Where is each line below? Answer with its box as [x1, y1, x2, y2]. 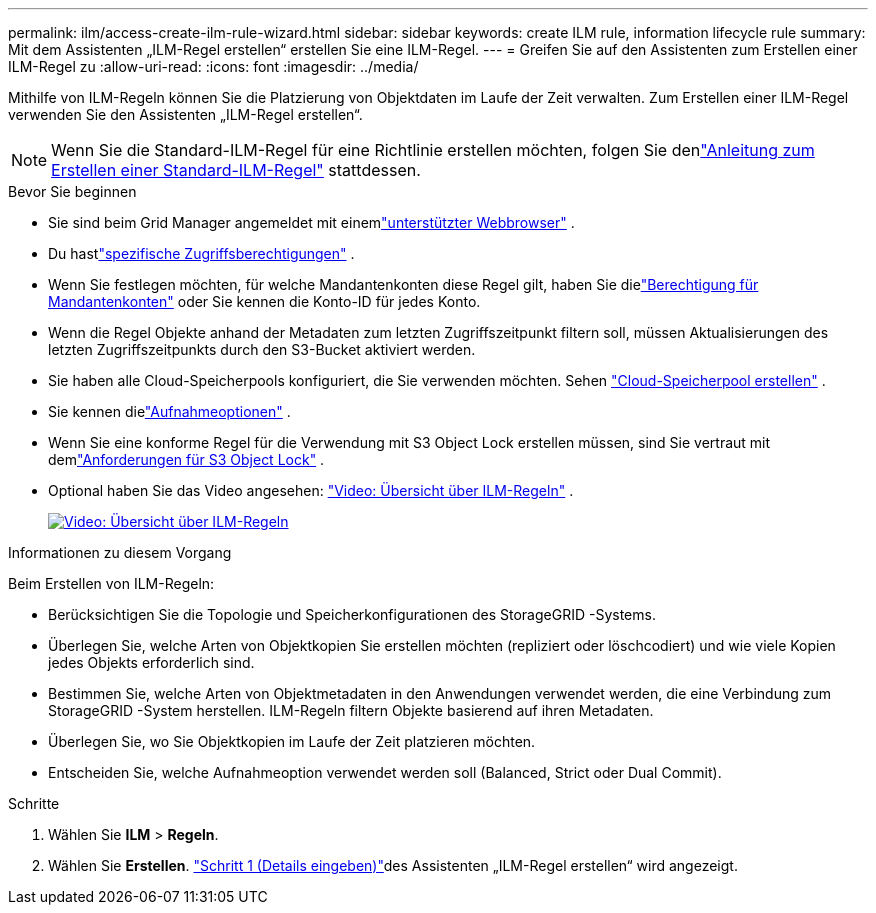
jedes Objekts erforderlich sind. [48, 654, 255, 671]
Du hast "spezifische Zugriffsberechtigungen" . [48, 245, 355, 262]
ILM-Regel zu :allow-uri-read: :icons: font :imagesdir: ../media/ [8, 58, 419, 75]
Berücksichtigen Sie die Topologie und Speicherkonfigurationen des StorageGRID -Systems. [48, 606, 656, 623]
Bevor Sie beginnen [8, 183, 137, 200]
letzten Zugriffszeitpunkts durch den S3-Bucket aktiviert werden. [48, 341, 476, 358]
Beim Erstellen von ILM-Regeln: [8, 575, 215, 592]
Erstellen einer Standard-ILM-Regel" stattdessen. [51, 160, 421, 180]
